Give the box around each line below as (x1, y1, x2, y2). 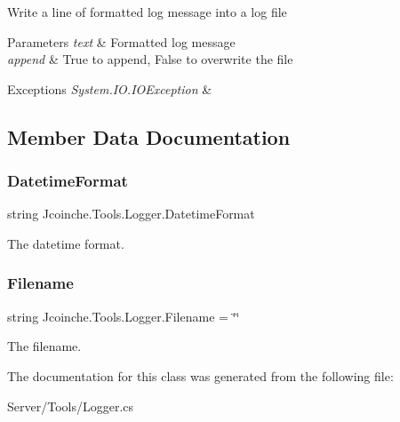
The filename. (7, 337, 82, 355)
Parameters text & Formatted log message (7, 32, 236, 51)
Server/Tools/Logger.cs (7, 396, 134, 415)
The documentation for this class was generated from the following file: (7, 366, 394, 385)
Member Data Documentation (7, 123, 291, 150)
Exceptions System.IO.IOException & (7, 79, 212, 98)
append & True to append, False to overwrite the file (7, 50, 293, 68)
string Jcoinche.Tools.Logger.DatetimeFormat (7, 204, 255, 223)
